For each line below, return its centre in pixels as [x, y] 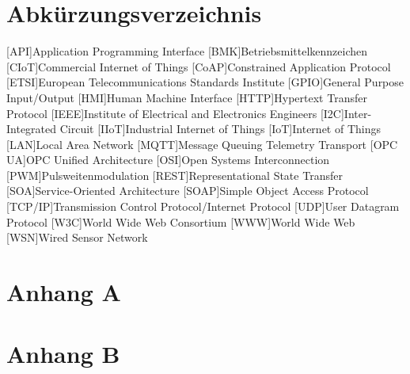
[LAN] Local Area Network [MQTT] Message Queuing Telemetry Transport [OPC [202, 144]
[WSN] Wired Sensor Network [77, 237]
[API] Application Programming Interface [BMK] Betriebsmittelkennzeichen [187, 51]
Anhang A [64, 292]
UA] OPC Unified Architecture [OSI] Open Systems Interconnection [168, 160]
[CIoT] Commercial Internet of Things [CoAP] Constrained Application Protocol [199, 66]
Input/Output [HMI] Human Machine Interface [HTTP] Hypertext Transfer [187, 97]
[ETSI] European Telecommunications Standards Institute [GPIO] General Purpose [205, 82]
